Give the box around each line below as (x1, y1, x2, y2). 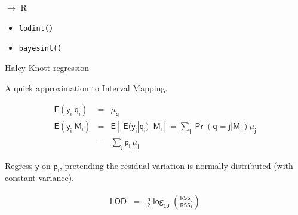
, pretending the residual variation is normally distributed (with (59, 159, 293, 171)
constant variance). (5, 171, 75, 184)
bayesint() (19, 44, 62, 53)
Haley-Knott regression (5, 61, 90, 73)
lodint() (19, 24, 54, 33)
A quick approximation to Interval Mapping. (5, 81, 168, 94)
